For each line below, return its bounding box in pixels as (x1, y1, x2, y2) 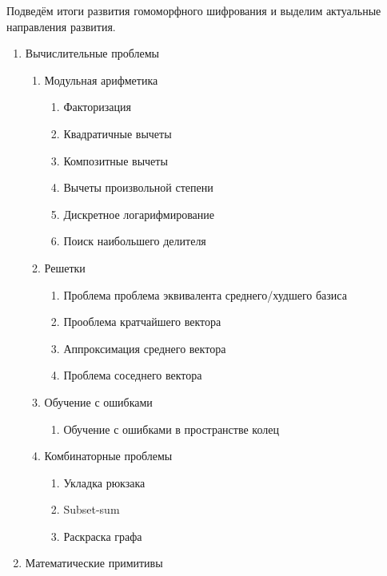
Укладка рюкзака (63, 474, 146, 491)
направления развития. (6, 18, 116, 34)
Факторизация (63, 98, 131, 115)
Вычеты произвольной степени (63, 179, 213, 196)
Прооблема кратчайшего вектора (63, 313, 221, 330)
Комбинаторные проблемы (44, 447, 173, 464)
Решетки (44, 259, 86, 276)
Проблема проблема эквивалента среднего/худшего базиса (63, 286, 347, 303)
